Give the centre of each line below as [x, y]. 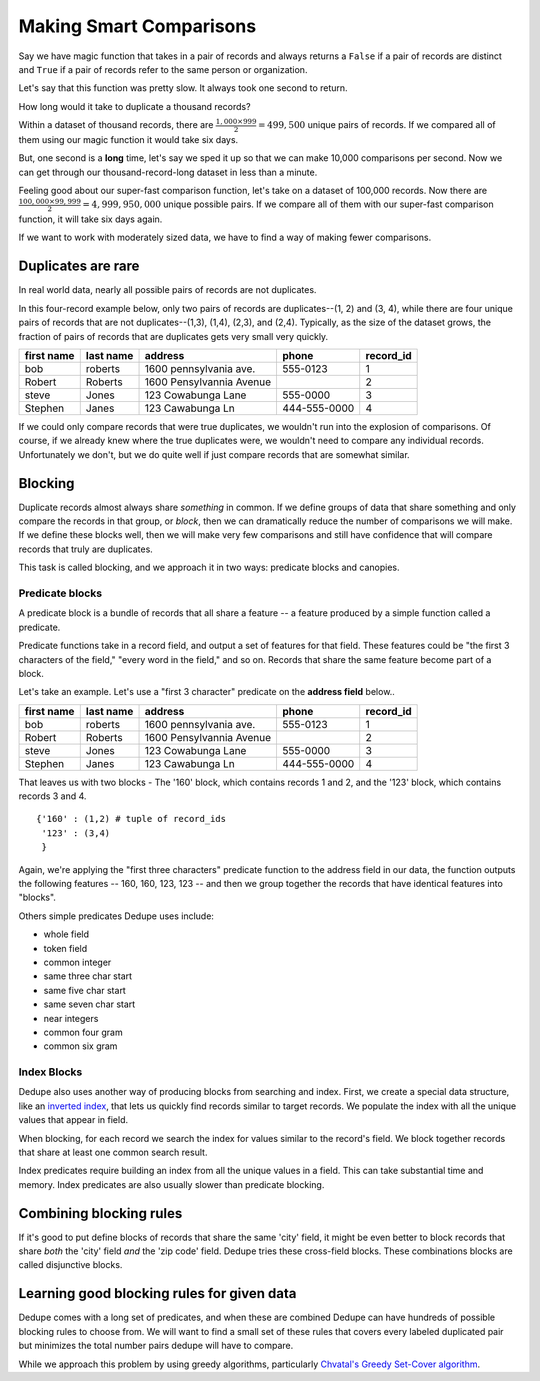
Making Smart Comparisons [137, 26]
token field [65, 948]
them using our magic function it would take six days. [128, 139]
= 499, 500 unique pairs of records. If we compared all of [377, 125]
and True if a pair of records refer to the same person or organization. [163, 69]
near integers [71, 1018]
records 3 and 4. [52, 796]
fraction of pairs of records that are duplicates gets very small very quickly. [173, 336]
